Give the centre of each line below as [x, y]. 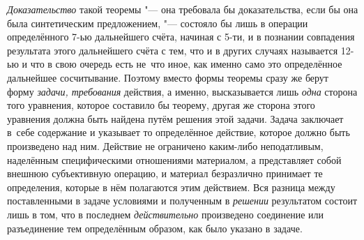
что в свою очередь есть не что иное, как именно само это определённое [186, 64]
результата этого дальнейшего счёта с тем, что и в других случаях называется [173, 50]
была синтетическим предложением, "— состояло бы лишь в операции [158, 23]
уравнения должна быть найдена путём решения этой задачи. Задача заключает [175, 118]
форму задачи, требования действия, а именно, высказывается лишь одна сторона [182, 91]
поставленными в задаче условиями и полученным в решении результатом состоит [182, 201]
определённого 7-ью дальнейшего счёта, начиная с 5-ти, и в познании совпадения [181, 37]
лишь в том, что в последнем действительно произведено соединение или [166, 214]
